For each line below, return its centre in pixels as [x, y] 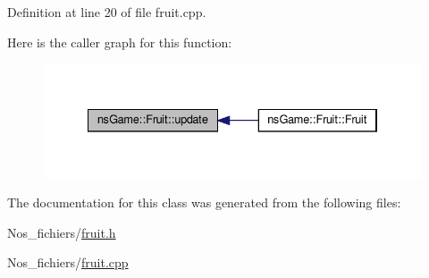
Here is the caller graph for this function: [120, 42]
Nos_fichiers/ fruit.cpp [68, 262]
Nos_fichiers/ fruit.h [62, 232]
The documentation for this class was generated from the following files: [204, 202]
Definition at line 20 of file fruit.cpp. [107, 12]
